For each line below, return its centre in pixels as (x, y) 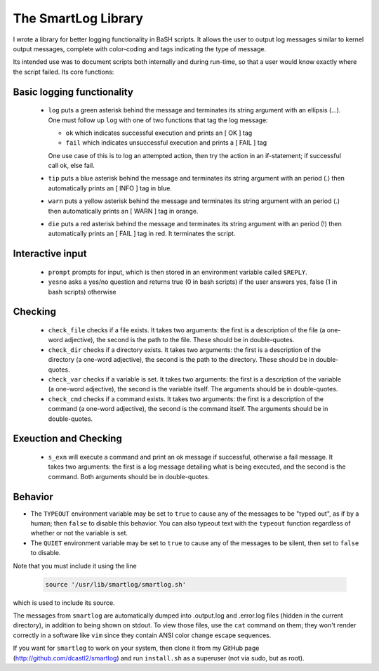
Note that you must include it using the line (75, 566)
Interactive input (50, 254)
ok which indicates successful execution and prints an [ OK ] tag (159, 133)
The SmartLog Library (78, 18)
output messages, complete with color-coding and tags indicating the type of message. (140, 48)
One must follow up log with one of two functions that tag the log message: (158, 120)
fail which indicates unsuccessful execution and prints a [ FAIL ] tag (166, 143)
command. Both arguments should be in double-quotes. (129, 476)
